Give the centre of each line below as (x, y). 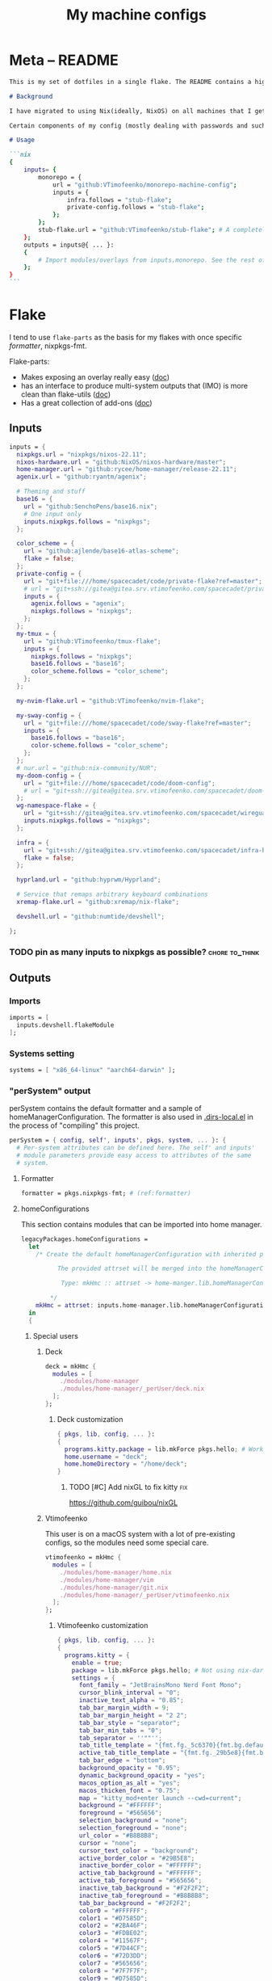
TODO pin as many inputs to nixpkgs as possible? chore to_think (134, 952)
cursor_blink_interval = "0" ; (130, 1693)
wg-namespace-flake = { (56, 805)
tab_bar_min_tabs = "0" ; (120, 1731)
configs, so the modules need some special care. (127, 1543)
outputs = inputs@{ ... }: (69, 245)
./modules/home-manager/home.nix (116, 1572)
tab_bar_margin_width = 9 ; (124, 1708)
